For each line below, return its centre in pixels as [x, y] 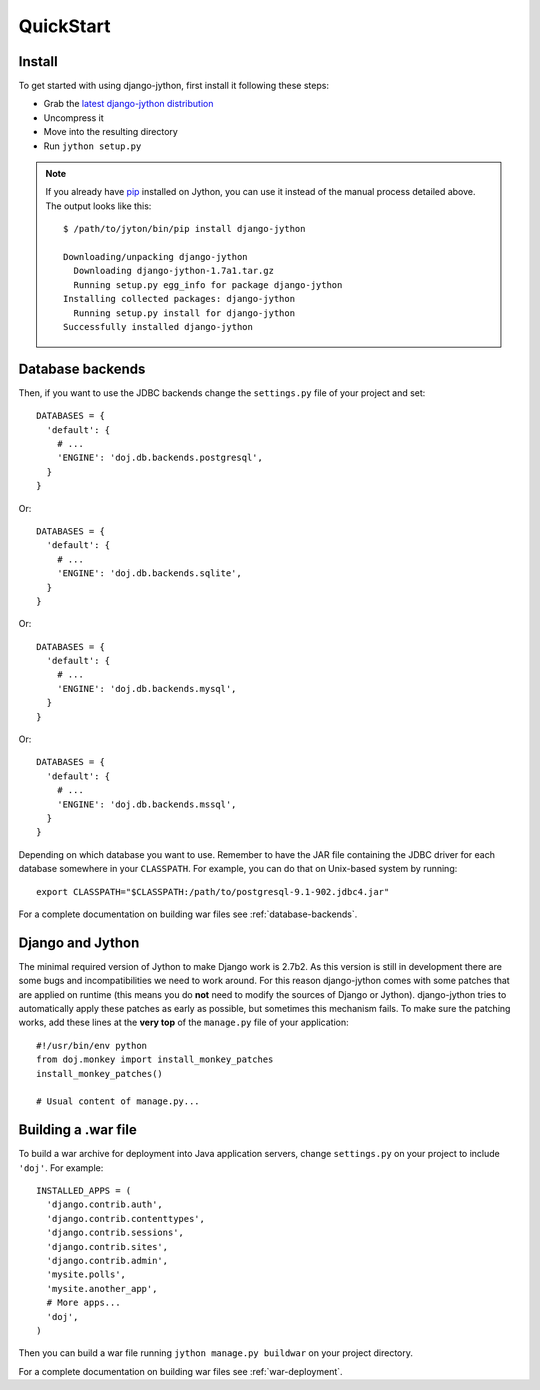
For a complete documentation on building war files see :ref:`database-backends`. [188, 914]
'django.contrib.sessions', [115, 1233]
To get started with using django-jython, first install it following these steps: [174, 86]
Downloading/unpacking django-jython [156, 256]
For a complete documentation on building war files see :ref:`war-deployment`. [181, 1371]
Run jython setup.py [92, 146]
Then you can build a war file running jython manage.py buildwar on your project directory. [216, 1353]
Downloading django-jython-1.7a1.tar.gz [174, 271]
